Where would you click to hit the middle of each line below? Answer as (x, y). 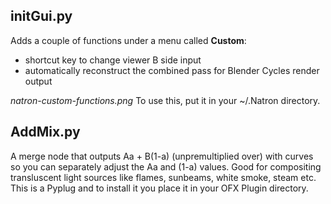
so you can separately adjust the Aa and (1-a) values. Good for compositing (166, 166)
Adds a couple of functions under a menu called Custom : (128, 40)
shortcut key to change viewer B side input (113, 60)
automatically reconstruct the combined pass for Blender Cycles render (172, 70)
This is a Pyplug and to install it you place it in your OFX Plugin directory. (159, 188)
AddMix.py (45, 132)
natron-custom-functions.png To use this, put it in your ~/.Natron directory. (165, 100)
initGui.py (41, 16)
